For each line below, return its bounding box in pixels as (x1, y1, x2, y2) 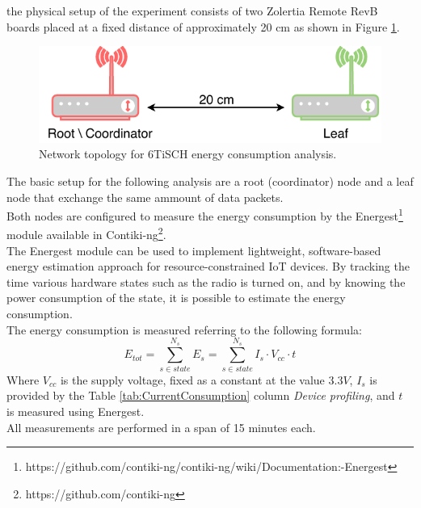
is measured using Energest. (6, 402, 145, 419)
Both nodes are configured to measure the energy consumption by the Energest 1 (6, 205, 403, 224)
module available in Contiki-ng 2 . (6, 224, 166, 243)
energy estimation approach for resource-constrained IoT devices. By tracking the (6, 258, 410, 275)
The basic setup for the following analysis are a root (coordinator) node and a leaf (6, 173, 414, 189)
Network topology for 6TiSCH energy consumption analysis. (39, 145, 337, 162)
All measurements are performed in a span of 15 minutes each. (6, 418, 316, 435)
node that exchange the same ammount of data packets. (6, 188, 284, 205)
